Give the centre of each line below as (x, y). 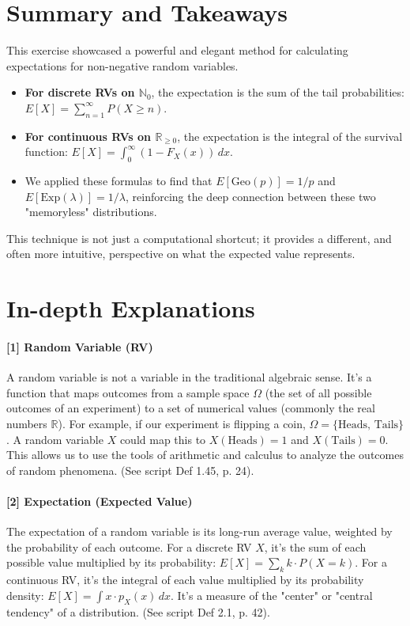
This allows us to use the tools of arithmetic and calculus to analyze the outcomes (205, 455)
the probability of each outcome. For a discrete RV (129, 546)
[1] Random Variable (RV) (80, 347)
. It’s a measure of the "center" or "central (272, 595)
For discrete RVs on (80, 92)
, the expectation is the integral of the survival (290, 136)
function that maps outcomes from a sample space (128, 392)
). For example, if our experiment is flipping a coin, (182, 424)
